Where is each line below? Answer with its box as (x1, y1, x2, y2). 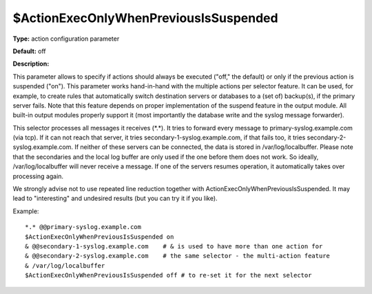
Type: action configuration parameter (12, 35, 120, 43)
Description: (12, 59, 50, 68)
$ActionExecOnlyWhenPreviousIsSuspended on (25, 233, 174, 241)
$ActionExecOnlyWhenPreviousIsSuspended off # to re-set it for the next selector (25, 271, 312, 280)
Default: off (12, 47, 46, 55)
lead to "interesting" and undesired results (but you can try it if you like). (12, 194, 218, 203)
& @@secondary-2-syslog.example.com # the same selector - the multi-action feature (25, 252, 331, 260)
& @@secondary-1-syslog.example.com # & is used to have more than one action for (25, 242, 323, 250)
